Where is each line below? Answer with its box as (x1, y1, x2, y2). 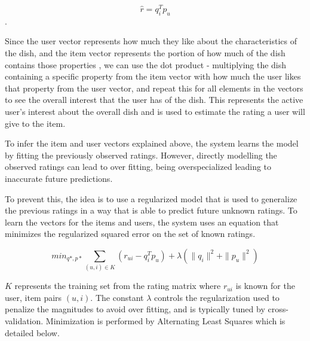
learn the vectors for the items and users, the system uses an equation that (5, 215, 279, 228)
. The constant (90, 291, 144, 303)
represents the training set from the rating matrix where (14, 279, 221, 292)
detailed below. (5, 326, 60, 339)
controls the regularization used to (154, 291, 280, 303)
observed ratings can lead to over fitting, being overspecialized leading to (5, 160, 272, 173)
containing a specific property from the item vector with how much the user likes (5, 70, 301, 83)
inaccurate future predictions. (5, 172, 113, 184)
